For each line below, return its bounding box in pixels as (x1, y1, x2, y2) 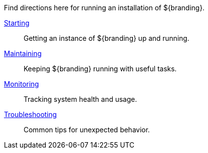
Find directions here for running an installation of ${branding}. (4, 3, 205, 12)
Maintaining (4, 49, 42, 58)
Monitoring (4, 80, 39, 88)
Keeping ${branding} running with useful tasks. (24, 64, 177, 73)
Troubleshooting (4, 110, 57, 119)
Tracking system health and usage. (24, 95, 137, 103)
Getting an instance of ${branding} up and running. (24, 34, 189, 42)
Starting (4, 19, 30, 27)
